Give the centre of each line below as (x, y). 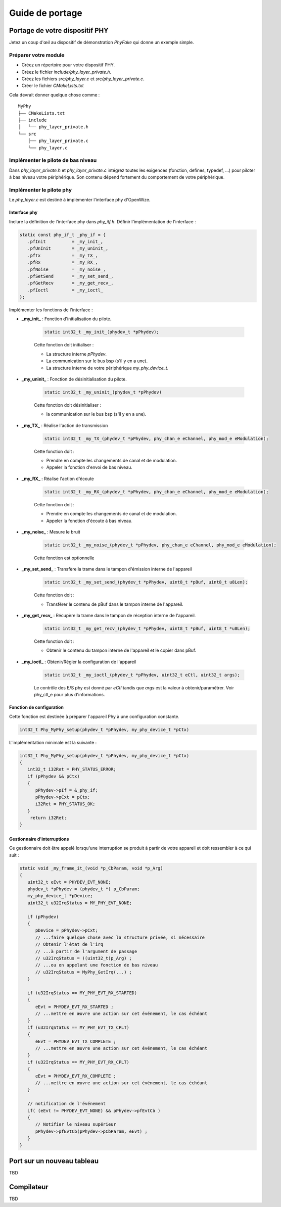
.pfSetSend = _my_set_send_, (70, 276)
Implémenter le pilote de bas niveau (53, 160)
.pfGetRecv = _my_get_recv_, (70, 283)
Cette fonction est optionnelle (64, 558)
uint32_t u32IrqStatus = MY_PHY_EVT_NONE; (80, 903)
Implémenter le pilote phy (40, 190)
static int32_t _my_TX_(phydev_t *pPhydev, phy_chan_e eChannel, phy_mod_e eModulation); (157, 438)
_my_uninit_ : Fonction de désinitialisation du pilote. (74, 379)
